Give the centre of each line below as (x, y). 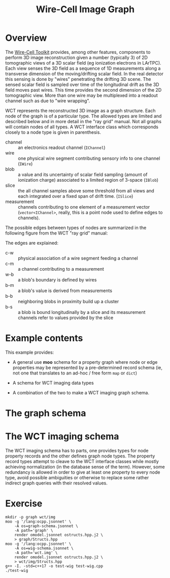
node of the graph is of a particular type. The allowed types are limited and (83, 116)
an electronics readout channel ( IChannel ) (62, 147)
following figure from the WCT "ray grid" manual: (57, 233)
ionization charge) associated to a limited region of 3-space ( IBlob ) (88, 180)
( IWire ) (25, 163)
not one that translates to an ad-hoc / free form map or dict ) (75, 373)
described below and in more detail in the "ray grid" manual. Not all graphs (83, 121)
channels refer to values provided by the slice (66, 317)
